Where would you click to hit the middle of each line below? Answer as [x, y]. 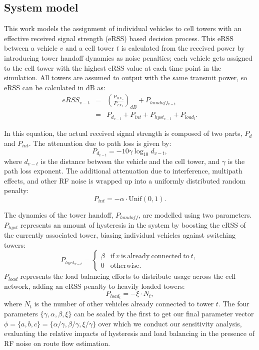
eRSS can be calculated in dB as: [55, 87]
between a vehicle [31, 48]
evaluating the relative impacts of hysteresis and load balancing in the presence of [129, 333]
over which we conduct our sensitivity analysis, [170, 323]
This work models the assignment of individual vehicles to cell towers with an [123, 28]
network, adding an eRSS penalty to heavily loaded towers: [94, 286]
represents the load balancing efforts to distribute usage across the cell [128, 276]
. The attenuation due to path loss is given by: [100, 143]
